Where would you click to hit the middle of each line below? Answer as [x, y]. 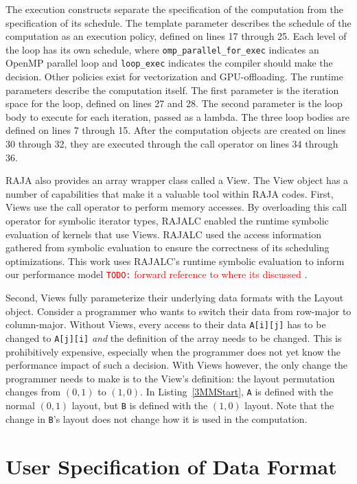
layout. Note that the [289, 405]
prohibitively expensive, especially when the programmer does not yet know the [173, 351]
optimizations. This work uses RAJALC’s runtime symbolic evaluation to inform [175, 261]
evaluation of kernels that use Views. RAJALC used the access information [163, 234]
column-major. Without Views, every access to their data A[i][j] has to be [166, 324]
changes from [33, 392]
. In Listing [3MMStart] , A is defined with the [237, 392]
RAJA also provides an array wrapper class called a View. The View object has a [177, 180]
